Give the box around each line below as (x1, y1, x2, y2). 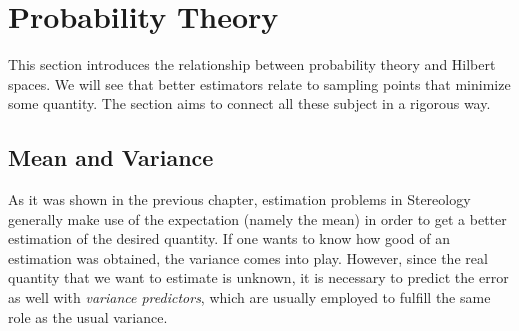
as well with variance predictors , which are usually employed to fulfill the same (8, 287, 491, 308)
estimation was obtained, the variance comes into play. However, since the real (8, 247, 488, 268)
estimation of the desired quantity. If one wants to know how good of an (8, 228, 451, 249)
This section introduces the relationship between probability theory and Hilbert (8, 54, 496, 75)
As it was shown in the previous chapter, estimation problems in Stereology (8, 189, 471, 210)
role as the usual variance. (8, 306, 168, 327)
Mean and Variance (8, 142, 214, 173)
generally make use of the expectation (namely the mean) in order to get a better (8, 208, 507, 229)
